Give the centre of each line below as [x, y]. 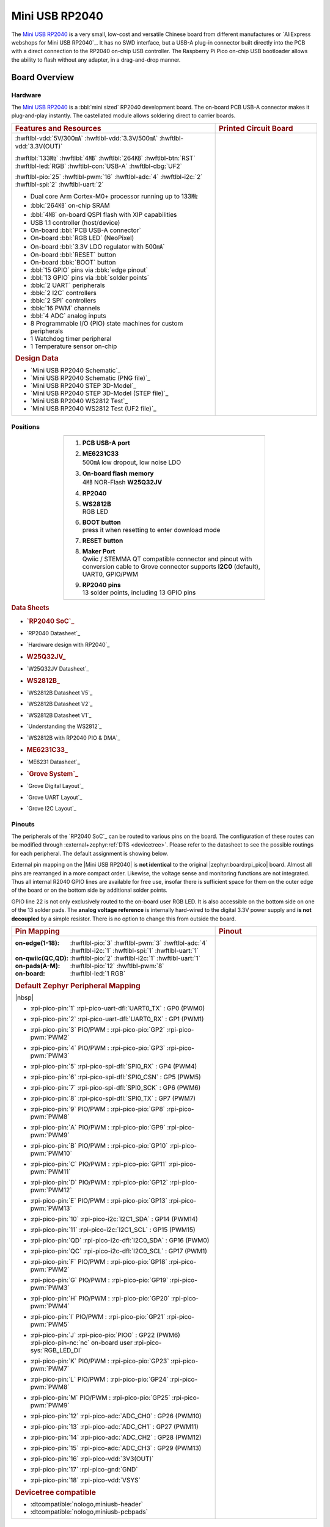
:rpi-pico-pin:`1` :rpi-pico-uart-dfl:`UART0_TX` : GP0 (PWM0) [117, 1008]
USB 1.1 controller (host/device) [75, 222]
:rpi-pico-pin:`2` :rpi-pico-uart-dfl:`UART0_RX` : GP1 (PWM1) [117, 1019]
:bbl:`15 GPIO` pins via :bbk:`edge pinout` [89, 270]
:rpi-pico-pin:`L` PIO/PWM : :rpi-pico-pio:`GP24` [99, 1379]
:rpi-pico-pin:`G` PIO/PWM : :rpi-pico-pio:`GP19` [99, 1280]
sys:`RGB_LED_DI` [56, 1350]
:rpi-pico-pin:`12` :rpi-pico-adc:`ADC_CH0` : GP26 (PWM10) [116, 1416]
